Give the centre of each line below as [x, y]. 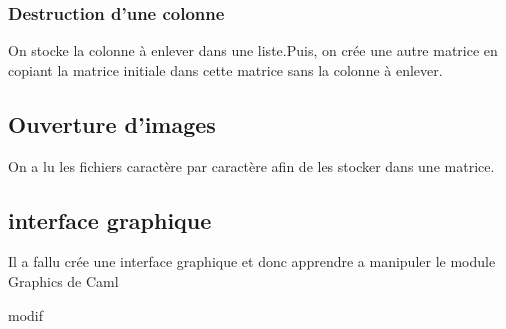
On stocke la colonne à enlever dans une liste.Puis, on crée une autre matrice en [253, 50]
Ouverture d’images [112, 123]
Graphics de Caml [63, 281]
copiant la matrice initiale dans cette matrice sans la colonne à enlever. [225, 69]
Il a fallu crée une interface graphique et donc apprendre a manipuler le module [252, 261]
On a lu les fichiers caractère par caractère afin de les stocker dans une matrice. [251, 165]
